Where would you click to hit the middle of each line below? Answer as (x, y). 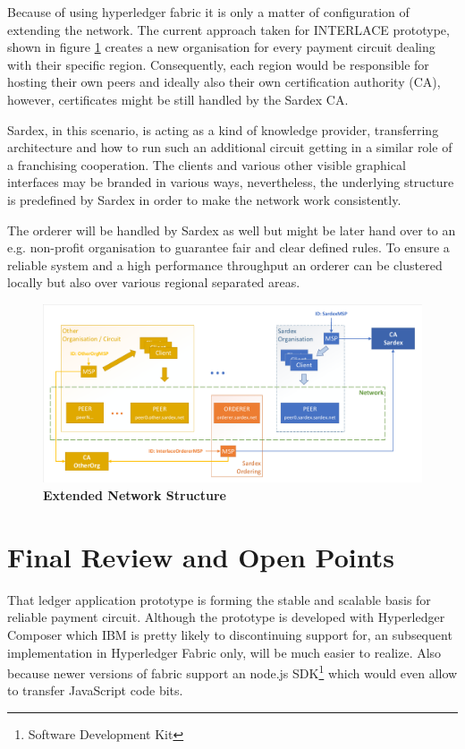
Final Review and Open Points (201, 556)
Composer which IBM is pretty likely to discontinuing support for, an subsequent (230, 634)
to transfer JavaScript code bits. (95, 690)
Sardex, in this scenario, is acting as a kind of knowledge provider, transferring (223, 129)
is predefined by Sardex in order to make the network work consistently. (204, 199)
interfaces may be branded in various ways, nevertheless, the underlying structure (231, 182)
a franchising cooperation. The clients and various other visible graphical (207, 164)
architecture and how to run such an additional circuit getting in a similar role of (230, 147)
